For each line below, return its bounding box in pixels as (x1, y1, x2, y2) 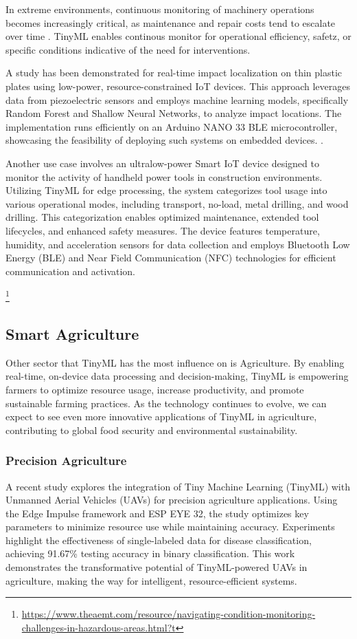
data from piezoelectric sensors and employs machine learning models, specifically (5, 92, 349, 107)
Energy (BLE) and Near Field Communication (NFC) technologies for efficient (5, 250, 336, 265)
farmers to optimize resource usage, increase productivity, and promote (5, 382, 304, 396)
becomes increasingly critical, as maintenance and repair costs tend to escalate (5, 15, 336, 30)
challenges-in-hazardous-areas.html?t (21, 620, 176, 634)
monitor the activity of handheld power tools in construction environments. (5, 169, 323, 184)
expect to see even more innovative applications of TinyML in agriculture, (5, 409, 317, 424)
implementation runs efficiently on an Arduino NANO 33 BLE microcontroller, (5, 119, 338, 133)
